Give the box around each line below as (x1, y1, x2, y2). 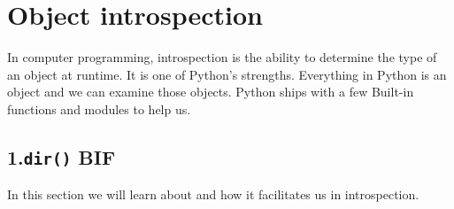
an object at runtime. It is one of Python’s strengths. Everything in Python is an (7, 65, 447, 83)
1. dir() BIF (7, 143, 116, 170)
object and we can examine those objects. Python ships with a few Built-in (7, 82, 414, 101)
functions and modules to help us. (7, 99, 191, 118)
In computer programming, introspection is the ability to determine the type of (7, 48, 437, 66)
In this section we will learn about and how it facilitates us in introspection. (7, 185, 419, 204)
